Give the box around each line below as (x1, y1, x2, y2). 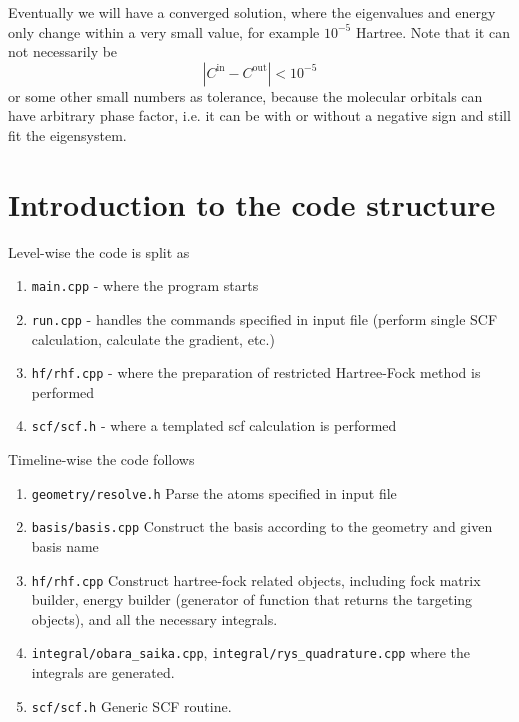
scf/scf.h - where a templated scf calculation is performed (31, 415, 397, 436)
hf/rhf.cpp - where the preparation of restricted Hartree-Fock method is (31, 362, 481, 383)
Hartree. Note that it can (355, 21, 510, 42)
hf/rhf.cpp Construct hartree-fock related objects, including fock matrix (31, 569, 481, 590)
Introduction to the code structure (8, 183, 496, 224)
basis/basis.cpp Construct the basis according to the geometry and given (31, 516, 493, 537)
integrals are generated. (31, 662, 175, 683)
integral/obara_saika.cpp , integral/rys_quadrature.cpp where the (31, 642, 471, 663)
